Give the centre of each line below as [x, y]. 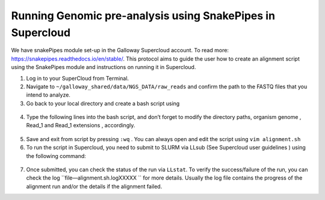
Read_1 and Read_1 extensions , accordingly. [81, 126]
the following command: [56, 156]
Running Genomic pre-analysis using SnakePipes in [143, 16]
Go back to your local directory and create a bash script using [103, 103]
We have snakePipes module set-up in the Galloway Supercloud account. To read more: [120, 50]
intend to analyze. [48, 95]
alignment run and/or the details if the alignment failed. [94, 186]
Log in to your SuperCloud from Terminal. [78, 78]
